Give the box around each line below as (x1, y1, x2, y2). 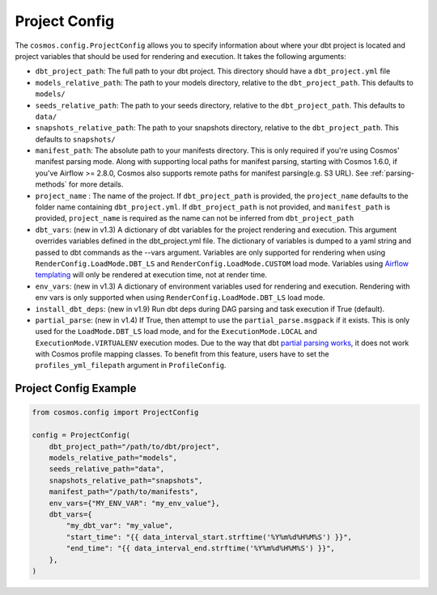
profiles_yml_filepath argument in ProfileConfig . (35, 361, 227, 370)
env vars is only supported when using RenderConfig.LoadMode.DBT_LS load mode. (35, 293, 325, 302)
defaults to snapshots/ (35, 134, 117, 144)
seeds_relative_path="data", (49, 465, 165, 474)
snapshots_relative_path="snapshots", (49, 475, 203, 485)
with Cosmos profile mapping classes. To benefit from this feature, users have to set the (35, 349, 329, 359)
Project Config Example (15, 382, 137, 395)
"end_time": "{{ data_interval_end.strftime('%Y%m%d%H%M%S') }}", (66, 544, 336, 553)
